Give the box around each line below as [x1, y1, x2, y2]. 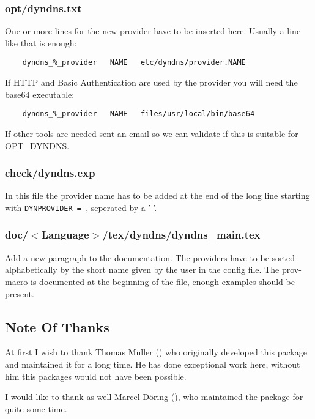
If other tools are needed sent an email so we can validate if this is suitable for [5, 127, 298, 139]
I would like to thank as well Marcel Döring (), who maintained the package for [5, 390, 303, 403]
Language [41, 227, 89, 242]
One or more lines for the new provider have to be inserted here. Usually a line [5, 24, 301, 37]
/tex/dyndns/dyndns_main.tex [102, 227, 261, 242]
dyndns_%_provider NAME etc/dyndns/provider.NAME [22, 58, 246, 67]
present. [5, 287, 34, 300]
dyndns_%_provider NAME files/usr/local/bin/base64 [22, 109, 255, 119]
